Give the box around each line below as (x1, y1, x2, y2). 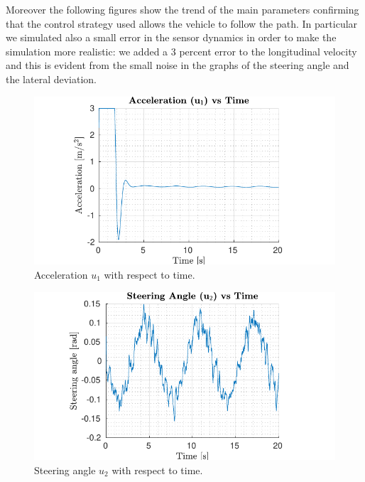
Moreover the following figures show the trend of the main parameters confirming (6, 2, 359, 16)
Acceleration (34, 267, 88, 282)
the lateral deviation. (6, 71, 97, 86)
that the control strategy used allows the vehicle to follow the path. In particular (6, 16, 358, 31)
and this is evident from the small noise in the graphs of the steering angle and (6, 58, 349, 73)
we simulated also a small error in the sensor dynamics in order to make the (6, 30, 337, 45)
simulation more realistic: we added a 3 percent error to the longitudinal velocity (6, 43, 357, 58)
